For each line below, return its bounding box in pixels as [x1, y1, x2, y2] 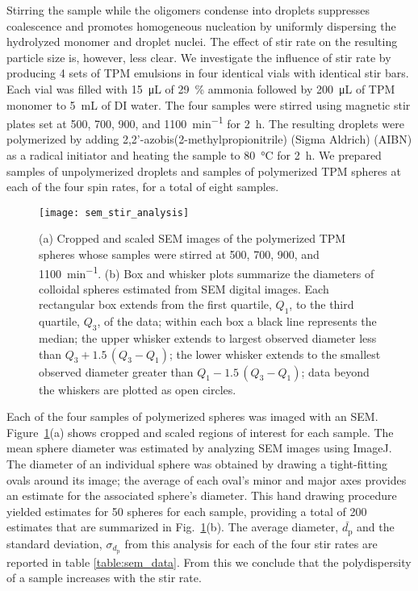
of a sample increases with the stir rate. [6, 569, 202, 586]
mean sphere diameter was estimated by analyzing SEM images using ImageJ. [6, 439, 392, 456]
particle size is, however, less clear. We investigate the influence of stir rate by [6, 48, 391, 65]
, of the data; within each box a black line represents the [97, 313, 377, 330]
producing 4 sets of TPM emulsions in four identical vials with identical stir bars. [6, 65, 409, 81]
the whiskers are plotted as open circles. [39, 381, 236, 397]
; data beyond [301, 363, 370, 380]
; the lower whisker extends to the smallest [169, 345, 381, 362]
